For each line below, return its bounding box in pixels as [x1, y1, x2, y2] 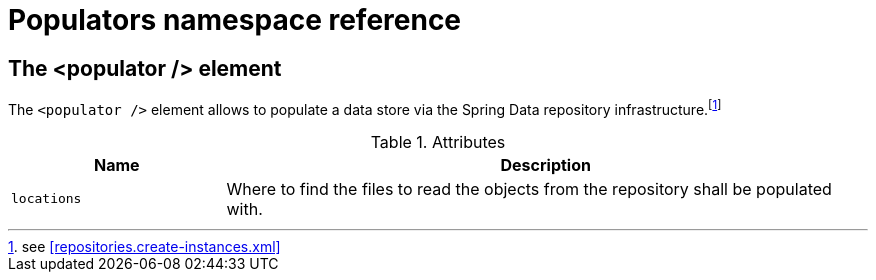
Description [500, 154, 591, 175]
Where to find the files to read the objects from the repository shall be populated [226, 178, 832, 199]
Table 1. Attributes [370, 131, 506, 152]
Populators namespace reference [8, 3, 462, 37]
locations [11, 191, 82, 207]
